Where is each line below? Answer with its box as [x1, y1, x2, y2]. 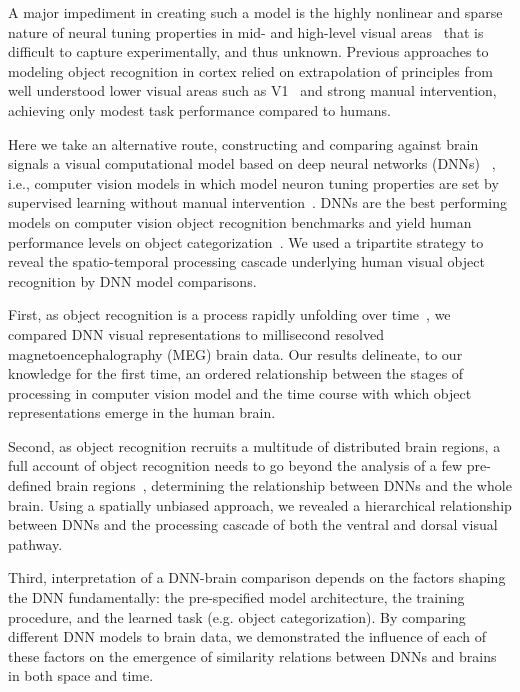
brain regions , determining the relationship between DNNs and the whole [56, 475, 512, 496]
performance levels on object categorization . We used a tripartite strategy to [8, 231, 484, 252]
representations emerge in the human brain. [8, 402, 276, 423]
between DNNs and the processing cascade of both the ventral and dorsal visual [8, 514, 498, 535]
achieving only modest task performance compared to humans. [8, 99, 392, 120]
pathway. [8, 533, 63, 554]
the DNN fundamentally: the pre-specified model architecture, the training [8, 587, 465, 608]
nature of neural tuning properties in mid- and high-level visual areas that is [8, 21, 484, 42]
